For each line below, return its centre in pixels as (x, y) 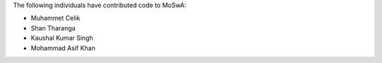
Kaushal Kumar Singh (62, 38)
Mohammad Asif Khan (63, 48)
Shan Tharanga (53, 28)
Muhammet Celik (56, 18)
